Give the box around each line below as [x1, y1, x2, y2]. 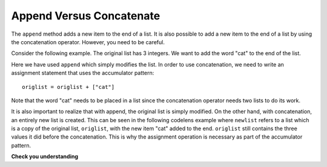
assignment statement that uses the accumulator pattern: [11, 70, 154, 77]
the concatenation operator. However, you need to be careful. [11, 38, 165, 45]
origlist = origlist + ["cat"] [22, 83, 115, 90]
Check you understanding [11, 153, 79, 160]
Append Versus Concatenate [11, 9, 160, 22]
